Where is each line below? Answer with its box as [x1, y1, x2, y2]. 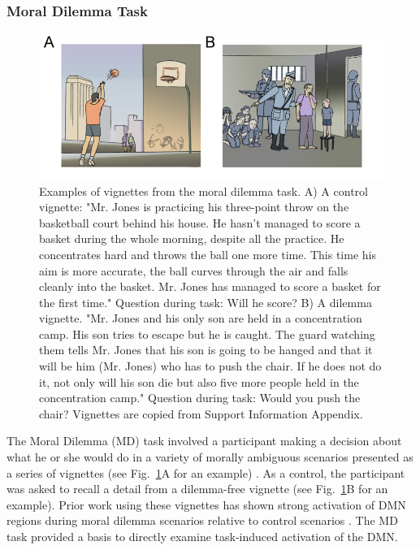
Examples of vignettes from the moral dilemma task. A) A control [39, 182, 368, 199]
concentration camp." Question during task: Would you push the [39, 389, 361, 406]
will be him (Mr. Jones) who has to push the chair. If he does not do [39, 357, 382, 375]
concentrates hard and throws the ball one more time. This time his [39, 245, 376, 262]
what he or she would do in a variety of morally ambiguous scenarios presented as [6, 448, 414, 466]
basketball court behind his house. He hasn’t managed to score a [39, 214, 361, 231]
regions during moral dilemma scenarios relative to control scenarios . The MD [6, 512, 398, 529]
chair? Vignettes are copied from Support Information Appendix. [39, 405, 363, 422]
